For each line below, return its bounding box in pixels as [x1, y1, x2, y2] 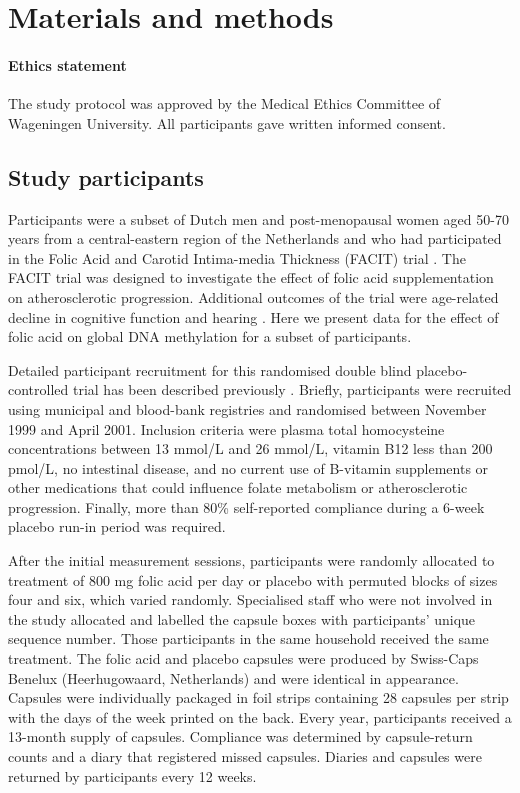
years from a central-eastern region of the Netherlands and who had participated [8, 228, 502, 249]
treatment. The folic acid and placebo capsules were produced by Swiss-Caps [8, 648, 479, 669]
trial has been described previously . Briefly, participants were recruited [72, 379, 512, 400]
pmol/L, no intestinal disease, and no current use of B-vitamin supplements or [8, 457, 489, 478]
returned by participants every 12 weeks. [8, 765, 257, 786]
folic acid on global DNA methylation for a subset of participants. [8, 326, 412, 347]
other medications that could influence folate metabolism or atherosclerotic [8, 477, 468, 498]
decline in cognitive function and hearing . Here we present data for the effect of [8, 306, 499, 327]
